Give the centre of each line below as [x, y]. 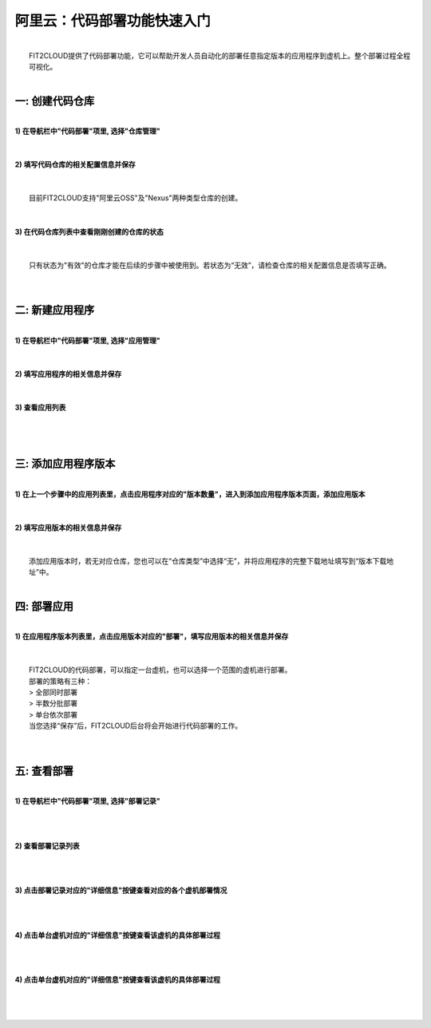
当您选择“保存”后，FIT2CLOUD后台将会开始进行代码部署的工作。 [136, 726]
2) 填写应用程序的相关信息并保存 [68, 374]
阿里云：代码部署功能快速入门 [113, 21]
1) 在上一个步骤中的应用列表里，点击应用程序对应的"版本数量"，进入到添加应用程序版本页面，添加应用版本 [190, 494]
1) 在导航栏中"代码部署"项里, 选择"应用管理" [88, 340]
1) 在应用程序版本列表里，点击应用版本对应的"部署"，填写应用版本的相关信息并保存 [152, 637]
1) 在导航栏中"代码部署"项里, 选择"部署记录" [88, 801]
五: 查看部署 [44, 771]
